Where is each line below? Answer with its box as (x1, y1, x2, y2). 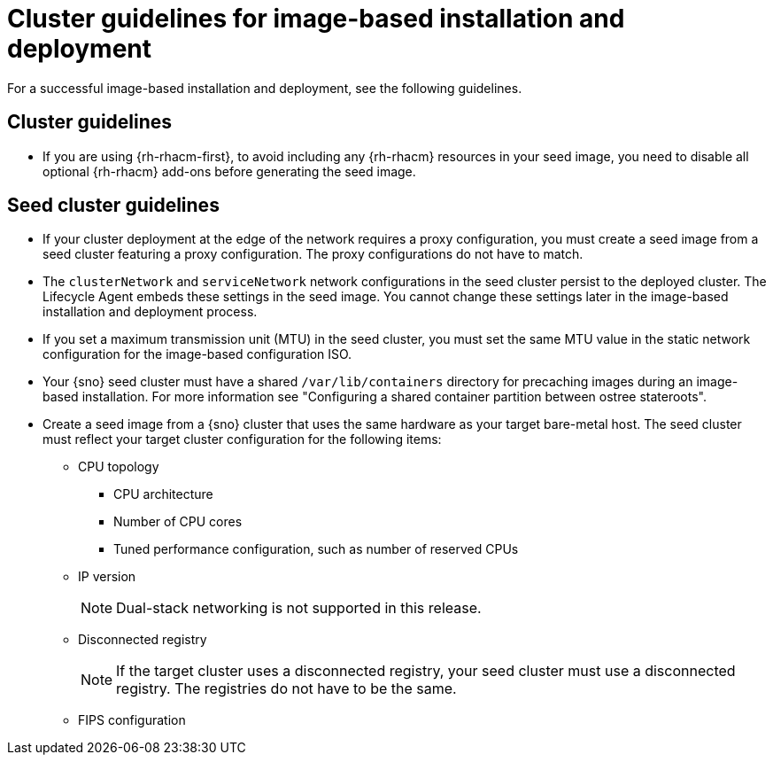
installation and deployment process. (43, 304, 258, 320)
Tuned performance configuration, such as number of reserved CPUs (113, 541, 519, 557)
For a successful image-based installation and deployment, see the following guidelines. (7, 80, 522, 96)
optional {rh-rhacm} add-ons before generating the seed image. (43, 163, 416, 179)
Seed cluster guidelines (7, 194, 220, 217)
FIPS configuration (78, 712, 186, 728)
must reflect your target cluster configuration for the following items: (43, 432, 442, 447)
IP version (78, 569, 136, 585)
